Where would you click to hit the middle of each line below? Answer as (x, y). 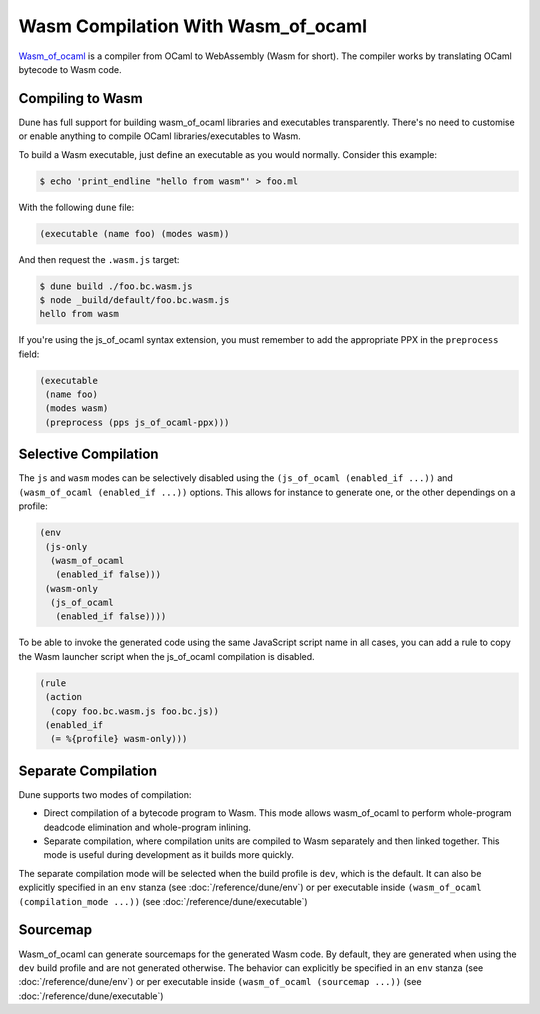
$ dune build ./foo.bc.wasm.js (116, 286)
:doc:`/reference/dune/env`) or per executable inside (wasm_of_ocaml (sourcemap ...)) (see (220, 982)
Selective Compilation (88, 454)
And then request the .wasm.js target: (99, 259)
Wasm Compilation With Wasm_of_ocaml (193, 26)
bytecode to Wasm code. (70, 69)
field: (29, 354)
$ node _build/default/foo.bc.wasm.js (134, 299)
